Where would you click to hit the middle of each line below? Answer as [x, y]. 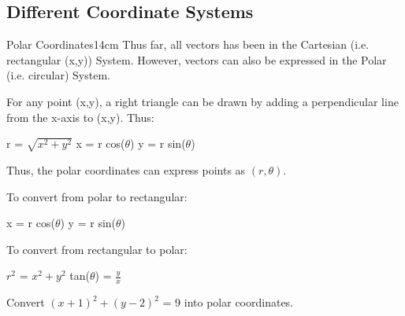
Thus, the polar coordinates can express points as [126, 169]
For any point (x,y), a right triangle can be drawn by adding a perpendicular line [202, 101]
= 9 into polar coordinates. [228, 302]
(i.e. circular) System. [58, 75]
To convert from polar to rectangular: [97, 196]
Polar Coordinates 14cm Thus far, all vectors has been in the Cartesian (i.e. [188, 44]
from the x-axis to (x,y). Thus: [80, 117]
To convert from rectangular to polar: [97, 249]
